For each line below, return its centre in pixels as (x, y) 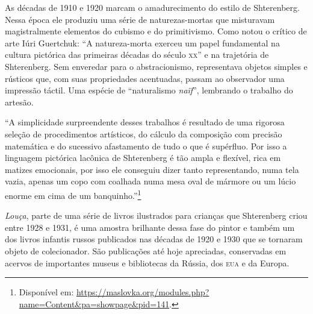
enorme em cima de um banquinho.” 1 (73, 194)
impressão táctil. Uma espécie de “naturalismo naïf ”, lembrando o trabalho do (149, 90)
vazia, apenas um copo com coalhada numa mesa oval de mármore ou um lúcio (150, 181)
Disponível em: (46, 292)
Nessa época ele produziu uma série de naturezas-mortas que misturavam (140, 19)
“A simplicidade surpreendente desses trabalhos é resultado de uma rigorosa (145, 122)
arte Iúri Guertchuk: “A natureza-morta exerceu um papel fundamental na (142, 42)
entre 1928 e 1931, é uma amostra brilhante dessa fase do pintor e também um (150, 227)
